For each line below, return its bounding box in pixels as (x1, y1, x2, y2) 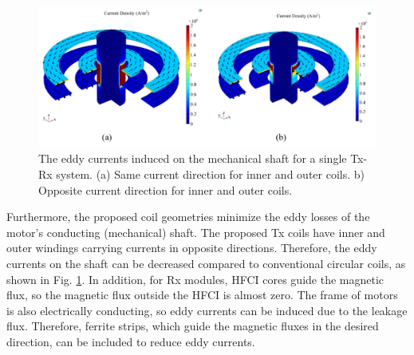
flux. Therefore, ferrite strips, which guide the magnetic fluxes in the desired (6, 318, 379, 334)
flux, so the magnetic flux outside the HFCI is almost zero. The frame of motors (6, 286, 398, 303)
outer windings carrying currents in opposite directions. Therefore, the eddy (6, 239, 377, 256)
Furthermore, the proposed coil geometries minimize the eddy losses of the (6, 208, 370, 225)
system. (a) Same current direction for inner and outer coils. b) (56, 165, 365, 182)
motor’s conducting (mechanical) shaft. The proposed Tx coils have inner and (6, 223, 385, 240)
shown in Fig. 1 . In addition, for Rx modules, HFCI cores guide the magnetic (6, 270, 384, 287)
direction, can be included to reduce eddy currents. (6, 333, 255, 349)
